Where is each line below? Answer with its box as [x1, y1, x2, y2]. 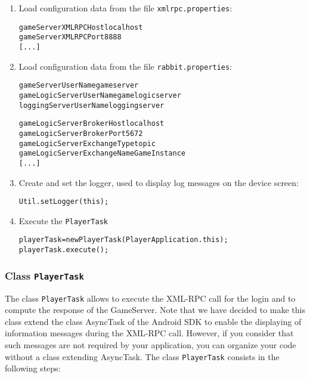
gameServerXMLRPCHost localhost [18, 23, 143, 32]
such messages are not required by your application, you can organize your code [5, 338, 296, 351]
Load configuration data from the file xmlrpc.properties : [18, 2, 232, 14]
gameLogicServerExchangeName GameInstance [18, 149, 185, 158]
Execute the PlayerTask [18, 214, 108, 227]
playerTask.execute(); [18, 246, 109, 255]
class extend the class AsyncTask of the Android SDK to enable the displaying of [5, 315, 302, 327]
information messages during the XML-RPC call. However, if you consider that [5, 327, 294, 339]
